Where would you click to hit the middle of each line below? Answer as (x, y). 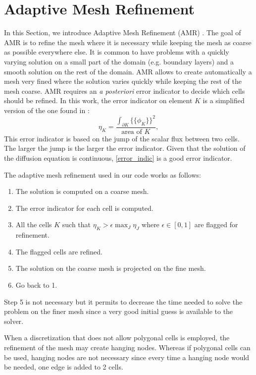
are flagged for (216, 224)
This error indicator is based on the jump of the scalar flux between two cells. (122, 138)
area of (132, 132)
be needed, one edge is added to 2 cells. (64, 367)
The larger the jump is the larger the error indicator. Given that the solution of (125, 148)
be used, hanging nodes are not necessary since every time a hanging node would (127, 357)
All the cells (34, 224)
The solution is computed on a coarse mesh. (82, 191)
